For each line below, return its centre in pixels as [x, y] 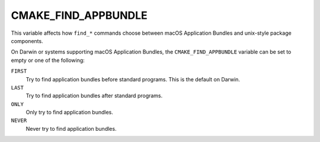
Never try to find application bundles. [71, 128]
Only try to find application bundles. [70, 113]
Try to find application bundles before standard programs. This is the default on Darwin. [133, 79]
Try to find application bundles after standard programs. [94, 96]
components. [27, 41]
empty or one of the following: [48, 60]
